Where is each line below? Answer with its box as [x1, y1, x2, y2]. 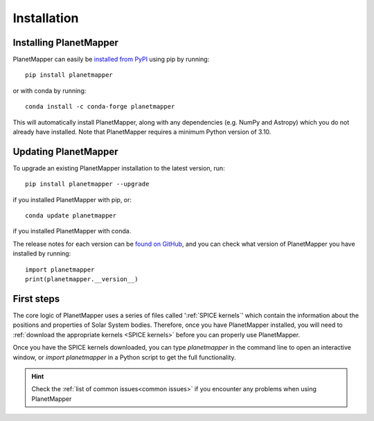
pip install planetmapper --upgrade [25, 180, 150, 188]
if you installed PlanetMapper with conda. [12, 227, 132, 235]
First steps [12, 293, 60, 305]
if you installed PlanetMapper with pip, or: [12, 195, 132, 204]
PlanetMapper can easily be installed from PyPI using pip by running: [12, 55, 210, 64]
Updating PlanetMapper [12, 145, 118, 157]
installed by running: [12, 249, 71, 258]
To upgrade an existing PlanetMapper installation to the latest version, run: [12, 163, 225, 172]
